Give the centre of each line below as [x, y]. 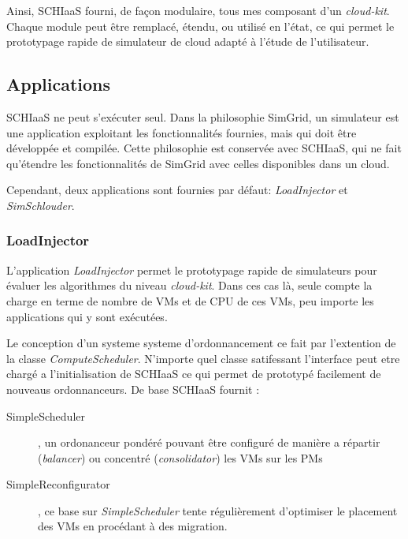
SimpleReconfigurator [58, 484]
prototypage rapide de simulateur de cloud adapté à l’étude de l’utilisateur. [188, 41]
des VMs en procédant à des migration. [133, 526]
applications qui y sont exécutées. [87, 316]
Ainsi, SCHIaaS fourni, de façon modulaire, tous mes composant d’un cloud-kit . [198, 10]
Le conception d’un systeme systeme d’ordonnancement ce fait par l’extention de [201, 343]
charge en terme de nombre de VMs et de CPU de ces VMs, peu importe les [190, 300]
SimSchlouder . [41, 205]
